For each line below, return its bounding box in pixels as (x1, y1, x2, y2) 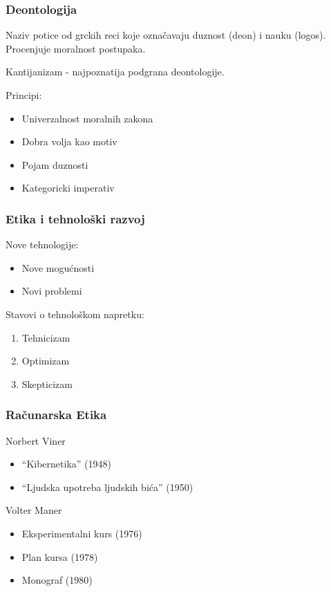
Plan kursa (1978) (21, 549, 98, 564)
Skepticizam (21, 376, 73, 391)
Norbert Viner (6, 433, 66, 447)
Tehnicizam (21, 330, 70, 344)
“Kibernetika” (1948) (21, 456, 111, 471)
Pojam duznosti (21, 157, 88, 172)
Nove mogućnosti (21, 260, 95, 275)
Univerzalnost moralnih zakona (21, 111, 153, 125)
